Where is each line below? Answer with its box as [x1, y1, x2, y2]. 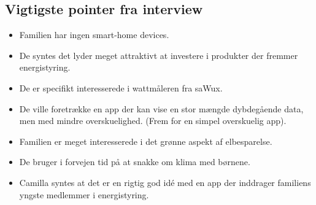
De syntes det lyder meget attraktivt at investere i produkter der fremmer [19, 48, 298, 61]
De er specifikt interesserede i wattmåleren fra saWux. [19, 81, 223, 94]
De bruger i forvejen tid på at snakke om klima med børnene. [19, 155, 250, 168]
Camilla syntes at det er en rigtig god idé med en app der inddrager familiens [19, 176, 311, 188]
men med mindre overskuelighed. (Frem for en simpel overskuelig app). [19, 114, 287, 127]
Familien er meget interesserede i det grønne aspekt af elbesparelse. [19, 134, 272, 147]
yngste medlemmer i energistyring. [19, 188, 149, 201]
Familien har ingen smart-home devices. [19, 28, 169, 41]
